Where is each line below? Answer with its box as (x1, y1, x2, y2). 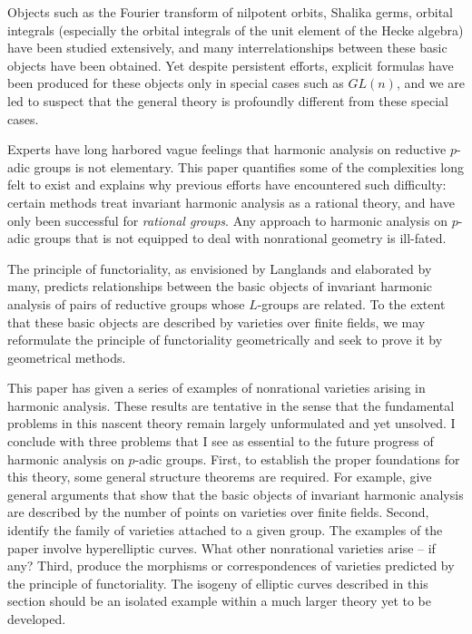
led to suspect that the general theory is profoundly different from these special (7, 91, 448, 110)
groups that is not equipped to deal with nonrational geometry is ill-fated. (34, 229, 447, 248)
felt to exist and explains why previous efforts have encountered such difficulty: (7, 175, 447, 194)
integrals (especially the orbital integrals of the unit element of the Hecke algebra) (7, 20, 464, 39)
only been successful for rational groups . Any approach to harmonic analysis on (7, 210, 447, 229)
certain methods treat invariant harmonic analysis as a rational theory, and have (7, 192, 455, 211)
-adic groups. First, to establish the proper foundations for (134, 449, 460, 468)
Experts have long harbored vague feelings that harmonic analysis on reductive (7, 140, 447, 159)
